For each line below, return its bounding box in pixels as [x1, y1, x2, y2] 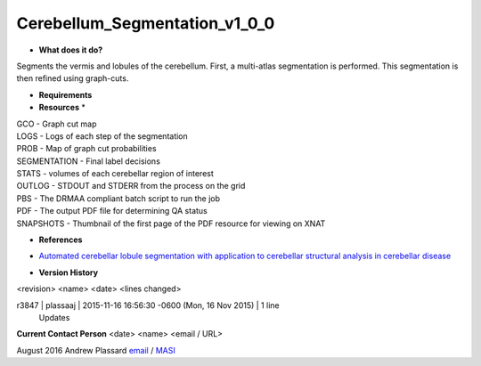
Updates [38, 312, 70, 322]
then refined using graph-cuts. [16, 73, 129, 84]
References [38, 234, 83, 245]
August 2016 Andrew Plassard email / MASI [16, 345, 175, 355]
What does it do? [38, 45, 103, 55]
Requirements [38, 89, 93, 100]
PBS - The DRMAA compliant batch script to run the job [16, 192, 221, 204]
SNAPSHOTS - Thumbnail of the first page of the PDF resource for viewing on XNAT [16, 218, 326, 229]
